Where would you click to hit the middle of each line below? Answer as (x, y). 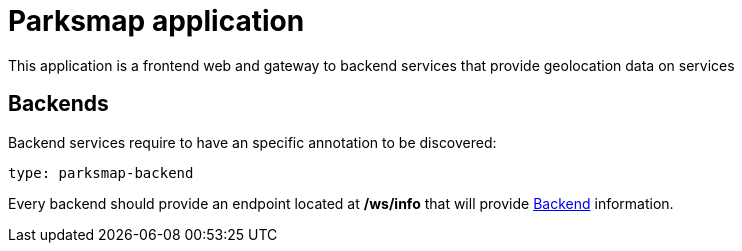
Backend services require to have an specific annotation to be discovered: (252, 142)
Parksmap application (156, 21)
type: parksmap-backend (101, 172)
